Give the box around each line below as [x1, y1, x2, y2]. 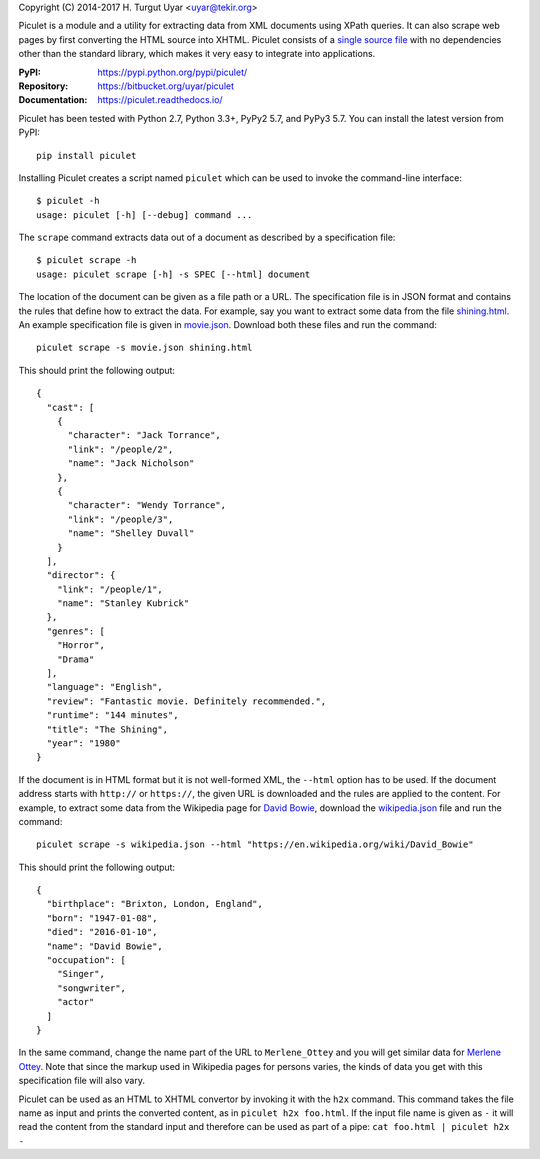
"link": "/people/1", [56, 583, 164, 595]
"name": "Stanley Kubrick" [56, 598, 190, 609]
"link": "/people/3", [67, 513, 174, 525]
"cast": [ [46, 401, 95, 413]
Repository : [18, 80, 69, 92]
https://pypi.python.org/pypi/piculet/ [97, 66, 248, 78]
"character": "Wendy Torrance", [67, 500, 227, 511]
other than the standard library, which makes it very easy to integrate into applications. [18, 48, 376, 60]
